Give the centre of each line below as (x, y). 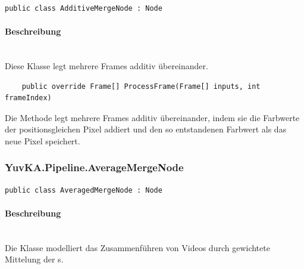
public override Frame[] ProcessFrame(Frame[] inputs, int (141, 86)
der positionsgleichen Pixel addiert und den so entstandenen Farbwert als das (146, 129)
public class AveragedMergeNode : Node (84, 190)
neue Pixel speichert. (43, 140)
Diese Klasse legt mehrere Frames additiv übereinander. (106, 65)
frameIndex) (28, 98)
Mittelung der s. (34, 259)
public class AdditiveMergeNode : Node (84, 8)
